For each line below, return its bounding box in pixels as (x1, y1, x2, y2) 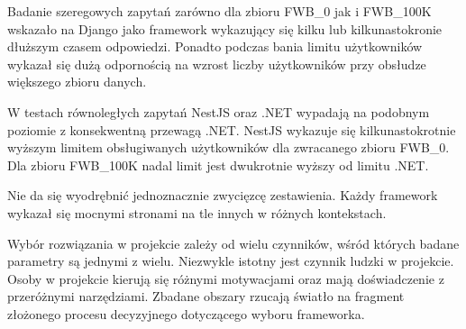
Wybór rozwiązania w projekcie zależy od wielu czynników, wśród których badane (7, 233, 460, 252)
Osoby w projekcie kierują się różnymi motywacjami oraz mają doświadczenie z (7, 269, 444, 288)
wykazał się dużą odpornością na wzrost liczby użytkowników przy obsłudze (7, 54, 426, 73)
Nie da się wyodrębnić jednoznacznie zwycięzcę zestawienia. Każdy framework (7, 186, 438, 205)
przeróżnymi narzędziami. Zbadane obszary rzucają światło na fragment (7, 287, 405, 306)
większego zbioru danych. (7, 72, 147, 91)
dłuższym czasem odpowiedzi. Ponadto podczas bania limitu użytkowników (7, 37, 423, 56)
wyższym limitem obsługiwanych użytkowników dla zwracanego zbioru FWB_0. (7, 138, 450, 157)
